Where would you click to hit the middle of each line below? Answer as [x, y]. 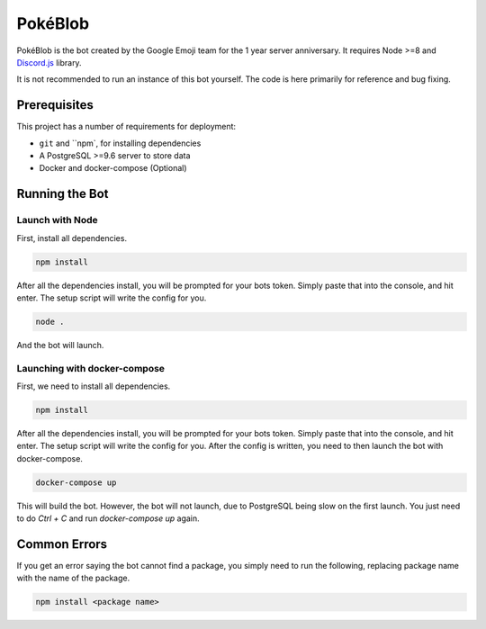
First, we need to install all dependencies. [94, 386]
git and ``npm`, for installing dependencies [120, 143]
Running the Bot [63, 194]
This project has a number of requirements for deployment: [126, 127]
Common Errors [62, 544]
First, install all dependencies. [72, 238]
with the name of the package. [73, 578]
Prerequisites [55, 105]
